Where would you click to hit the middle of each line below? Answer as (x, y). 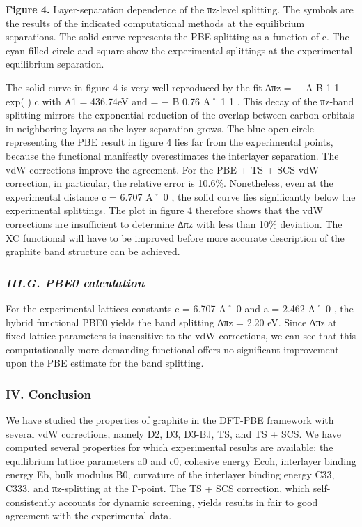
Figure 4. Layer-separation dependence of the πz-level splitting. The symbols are (180, 9)
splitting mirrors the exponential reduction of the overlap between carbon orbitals (180, 115)
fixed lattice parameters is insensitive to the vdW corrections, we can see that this (181, 336)
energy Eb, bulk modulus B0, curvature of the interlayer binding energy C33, (170, 474)
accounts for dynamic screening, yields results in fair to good (188, 502)
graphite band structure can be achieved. (93, 251)
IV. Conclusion (48, 394)
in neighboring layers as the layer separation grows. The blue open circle (160, 128)
